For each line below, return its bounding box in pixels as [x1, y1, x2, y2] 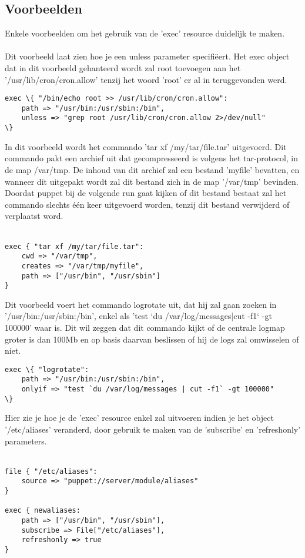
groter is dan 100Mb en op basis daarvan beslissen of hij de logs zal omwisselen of [5, 333, 299, 345]
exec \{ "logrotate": [5, 365, 89, 374]
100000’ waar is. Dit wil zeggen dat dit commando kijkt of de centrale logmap [5, 321, 285, 334]
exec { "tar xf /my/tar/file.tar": [5, 242, 144, 251]
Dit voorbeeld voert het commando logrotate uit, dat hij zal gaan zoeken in [5, 298, 277, 310]
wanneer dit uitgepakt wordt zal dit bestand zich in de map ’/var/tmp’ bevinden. [5, 175, 299, 187]
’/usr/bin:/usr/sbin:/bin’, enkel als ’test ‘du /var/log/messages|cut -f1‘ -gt [5, 310, 272, 322]
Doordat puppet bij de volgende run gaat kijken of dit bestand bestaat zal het [5, 187, 287, 199]
